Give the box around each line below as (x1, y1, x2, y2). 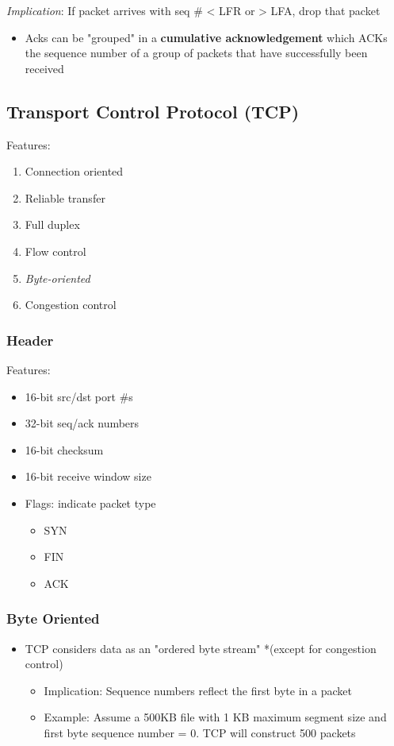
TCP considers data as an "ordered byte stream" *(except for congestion (25, 640, 377, 656)
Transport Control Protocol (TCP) (6, 99, 300, 123)
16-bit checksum (25, 441, 104, 458)
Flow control (25, 242, 86, 259)
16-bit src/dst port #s (25, 388, 133, 404)
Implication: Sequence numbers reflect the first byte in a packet (44, 682, 352, 698)
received (25, 60, 64, 76)
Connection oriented (25, 163, 124, 180)
